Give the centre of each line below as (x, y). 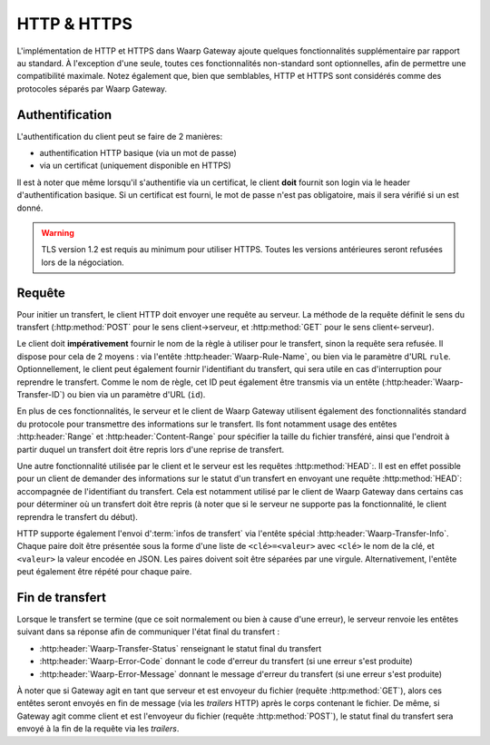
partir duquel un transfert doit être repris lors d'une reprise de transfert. (151, 449)
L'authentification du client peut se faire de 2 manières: (119, 136)
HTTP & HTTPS (75, 24)
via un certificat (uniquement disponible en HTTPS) (135, 166)
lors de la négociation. (83, 262)
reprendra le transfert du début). (77, 516)
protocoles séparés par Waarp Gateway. (92, 88)
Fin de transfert (61, 598)
